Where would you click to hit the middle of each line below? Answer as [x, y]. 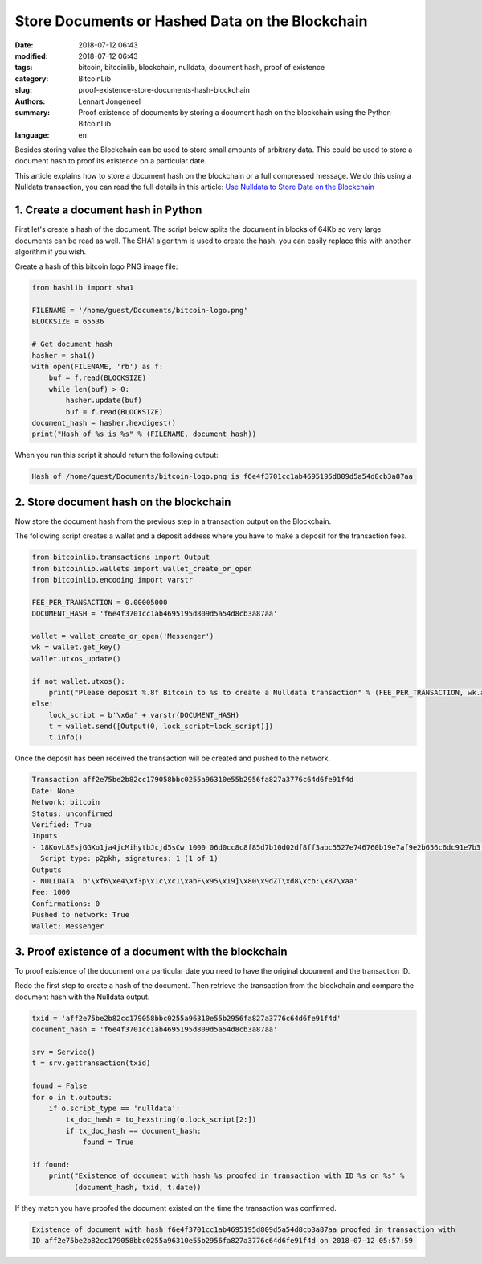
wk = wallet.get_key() [76, 647]
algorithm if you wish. [51, 251]
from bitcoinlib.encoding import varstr [112, 580]
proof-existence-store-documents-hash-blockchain [164, 90]
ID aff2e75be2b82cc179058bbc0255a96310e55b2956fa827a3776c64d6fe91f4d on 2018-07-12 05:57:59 [223, 1240]
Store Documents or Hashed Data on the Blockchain [191, 21]
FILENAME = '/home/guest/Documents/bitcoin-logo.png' [140, 311]
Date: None [53, 791]
